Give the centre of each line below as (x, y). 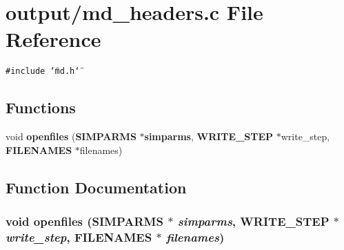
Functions (41, 107)
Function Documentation (96, 187)
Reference (53, 39)
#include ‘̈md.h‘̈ (43, 71)
